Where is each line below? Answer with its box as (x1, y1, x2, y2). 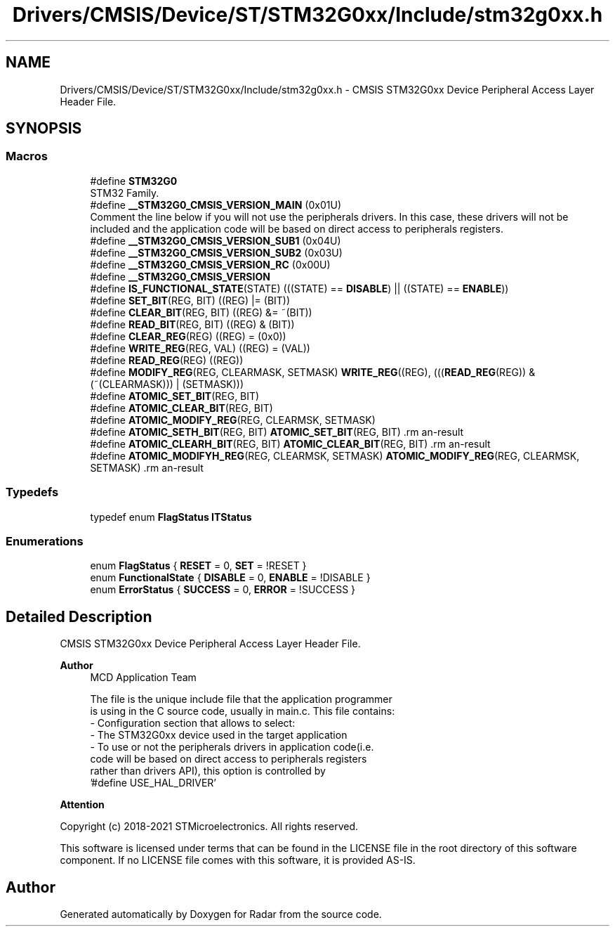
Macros (6, 149, 48, 164)
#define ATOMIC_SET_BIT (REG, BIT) (90, 389, 260, 402)
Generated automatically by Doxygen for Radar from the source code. (60, 908, 382, 920)
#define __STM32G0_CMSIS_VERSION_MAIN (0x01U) (90, 198, 341, 211)
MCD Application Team (90, 671, 197, 684)
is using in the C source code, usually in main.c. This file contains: (90, 705, 395, 718)
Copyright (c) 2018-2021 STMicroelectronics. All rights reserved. (60, 820, 359, 833)
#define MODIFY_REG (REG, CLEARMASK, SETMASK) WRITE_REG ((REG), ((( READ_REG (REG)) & (90, 365, 536, 378)
